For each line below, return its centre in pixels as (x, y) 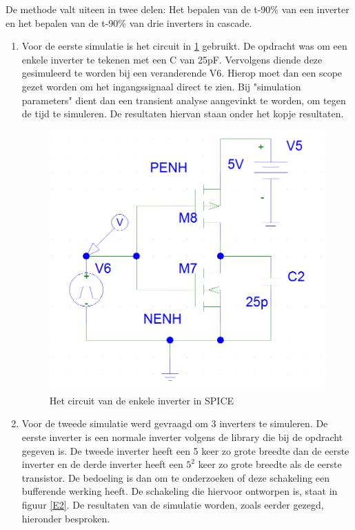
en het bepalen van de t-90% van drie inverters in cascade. (129, 22)
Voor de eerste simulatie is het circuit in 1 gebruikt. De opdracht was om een (184, 46)
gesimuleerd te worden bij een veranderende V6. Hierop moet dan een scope (182, 73)
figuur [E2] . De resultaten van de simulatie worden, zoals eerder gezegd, (173, 504)
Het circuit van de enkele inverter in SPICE (142, 400)
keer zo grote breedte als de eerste (270, 464)
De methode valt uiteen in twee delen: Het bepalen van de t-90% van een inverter (177, 9)
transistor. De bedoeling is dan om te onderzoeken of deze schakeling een (176, 477)
